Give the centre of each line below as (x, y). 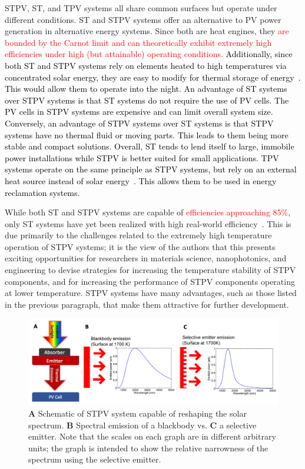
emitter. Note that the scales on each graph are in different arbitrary (152, 436)
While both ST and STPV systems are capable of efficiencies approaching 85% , (148, 212)
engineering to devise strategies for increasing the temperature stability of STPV (150, 270)
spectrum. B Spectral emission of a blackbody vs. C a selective (142, 425)
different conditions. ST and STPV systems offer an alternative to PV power (143, 19)
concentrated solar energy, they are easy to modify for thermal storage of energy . (153, 77)
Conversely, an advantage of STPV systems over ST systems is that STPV (139, 123)
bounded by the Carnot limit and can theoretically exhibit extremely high (138, 42)
